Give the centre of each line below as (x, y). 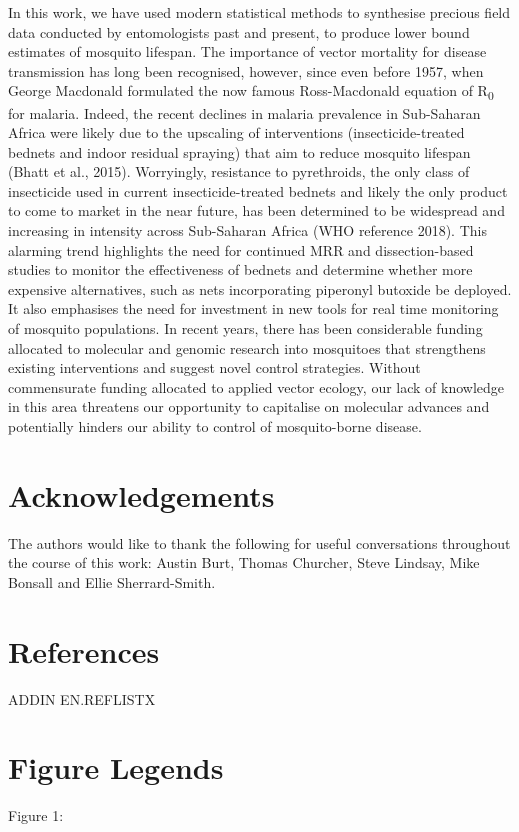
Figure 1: (36, 815)
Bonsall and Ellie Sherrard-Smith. (112, 581)
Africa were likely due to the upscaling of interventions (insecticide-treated (236, 132)
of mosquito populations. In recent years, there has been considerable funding (245, 328)
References (84, 650)
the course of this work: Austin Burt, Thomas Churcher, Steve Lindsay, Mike (244, 562)
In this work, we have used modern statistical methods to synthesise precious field (259, 12)
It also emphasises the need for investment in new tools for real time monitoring (253, 308)
